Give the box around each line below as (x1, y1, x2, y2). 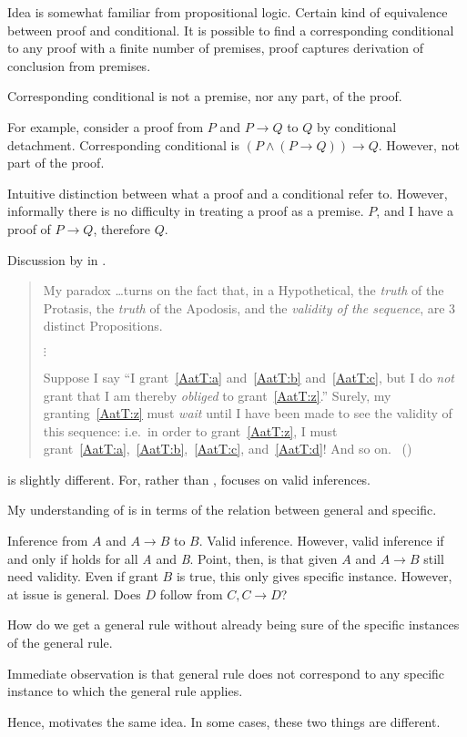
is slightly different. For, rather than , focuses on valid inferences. (7, 469, 371, 488)
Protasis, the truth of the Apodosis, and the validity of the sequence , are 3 (43, 298, 456, 317)
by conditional (317, 117, 397, 136)
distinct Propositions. (43, 316, 163, 335)
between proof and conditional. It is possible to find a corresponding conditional (7, 20, 454, 39)
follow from (159, 584, 223, 603)
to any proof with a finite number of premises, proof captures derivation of (7, 38, 424, 57)
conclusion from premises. (7, 56, 151, 75)
